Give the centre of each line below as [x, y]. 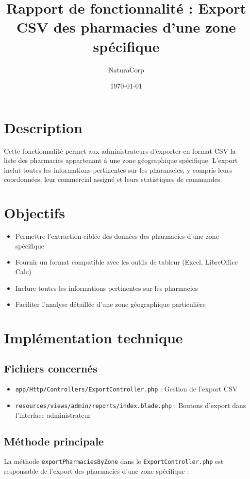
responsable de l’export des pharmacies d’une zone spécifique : [97, 471]
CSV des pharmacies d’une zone [126, 27]
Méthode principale [54, 441]
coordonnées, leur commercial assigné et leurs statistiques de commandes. [113, 179]
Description [43, 127]
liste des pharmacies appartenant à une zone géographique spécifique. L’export [121, 160]
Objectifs [34, 213]
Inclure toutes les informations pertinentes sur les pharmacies [107, 288]
